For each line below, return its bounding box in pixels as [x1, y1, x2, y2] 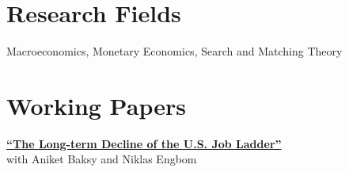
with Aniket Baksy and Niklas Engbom [6, 151, 197, 167]
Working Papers [6, 89, 186, 121]
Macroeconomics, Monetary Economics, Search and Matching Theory [6, 43, 343, 59]
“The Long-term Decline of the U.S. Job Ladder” [6, 135, 282, 151]
